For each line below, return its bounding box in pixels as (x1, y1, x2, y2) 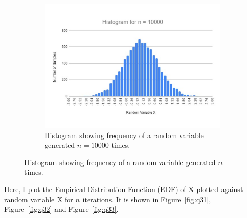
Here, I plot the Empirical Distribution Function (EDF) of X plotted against (4, 184, 243, 195)
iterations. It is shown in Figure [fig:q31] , (82, 194, 211, 204)
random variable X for (4, 194, 73, 204)
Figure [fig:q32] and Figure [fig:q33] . (4, 204, 119, 214)
